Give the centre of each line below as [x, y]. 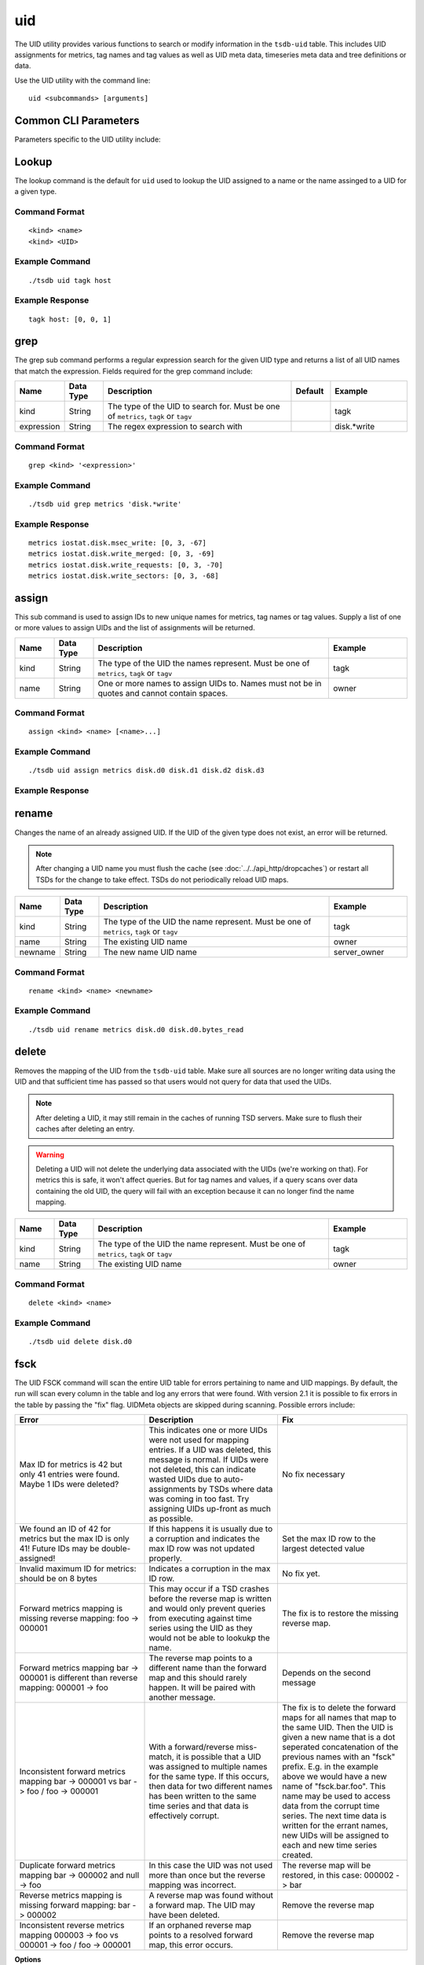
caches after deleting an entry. [85, 1129]
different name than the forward [208, 1668]
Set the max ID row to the [329, 1539]
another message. [182, 1698]
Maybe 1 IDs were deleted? [69, 1484]
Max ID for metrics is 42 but [71, 1464]
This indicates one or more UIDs [208, 1431]
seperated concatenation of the [340, 1747]
